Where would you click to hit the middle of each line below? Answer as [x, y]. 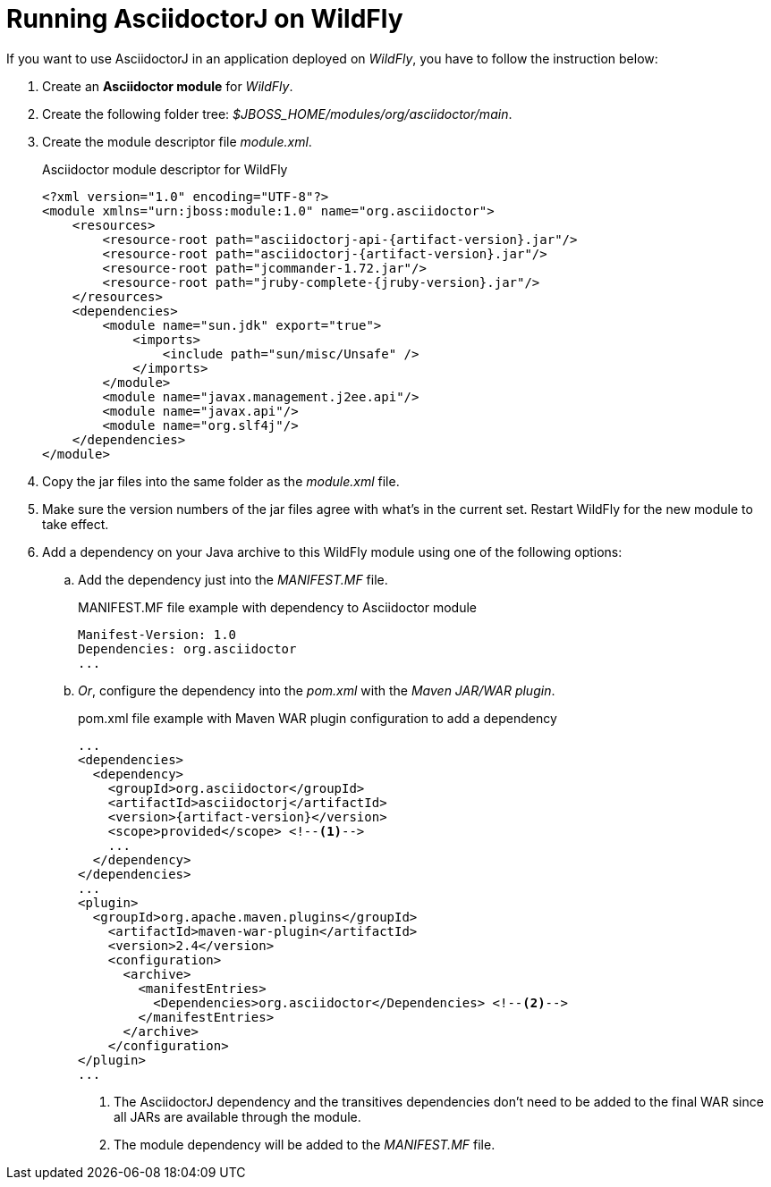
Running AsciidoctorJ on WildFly [205, 19]
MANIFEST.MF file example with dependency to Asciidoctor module [277, 607]
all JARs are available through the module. [237, 1116]
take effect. [76, 524]
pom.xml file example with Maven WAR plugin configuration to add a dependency [318, 718]
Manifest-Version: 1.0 [157, 634]
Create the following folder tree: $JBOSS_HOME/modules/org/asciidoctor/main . [277, 114]
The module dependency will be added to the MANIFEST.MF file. [305, 1144]
